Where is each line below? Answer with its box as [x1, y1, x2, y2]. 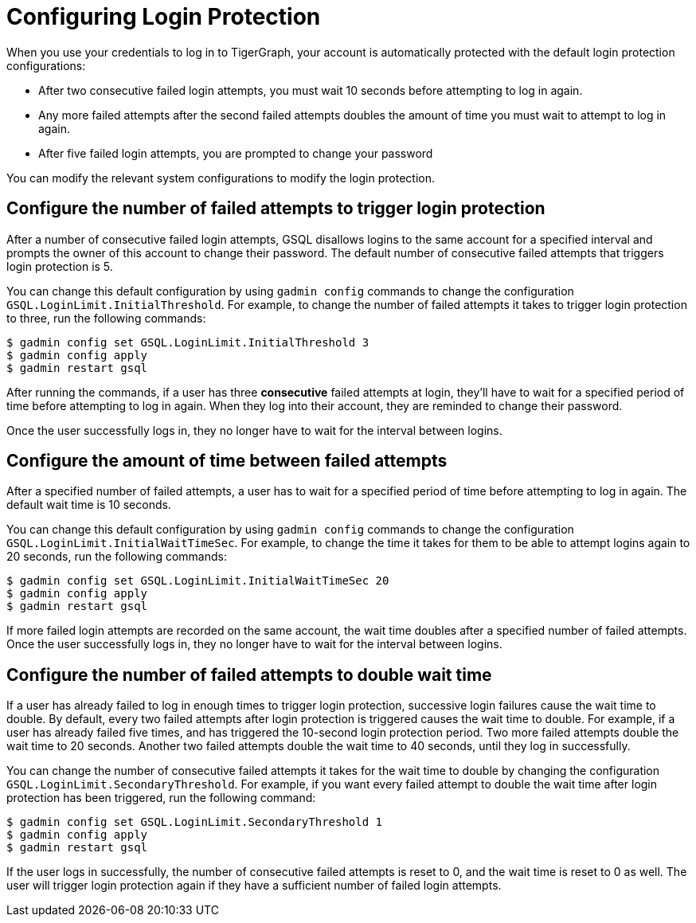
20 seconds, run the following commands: [6, 549, 227, 564]
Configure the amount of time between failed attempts [6, 451, 448, 471]
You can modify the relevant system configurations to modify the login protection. [6, 170, 435, 185]
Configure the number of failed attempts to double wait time [6, 664, 492, 685]
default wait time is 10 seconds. [6, 498, 171, 512]
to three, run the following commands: [6, 311, 206, 325]
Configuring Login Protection [6, 3, 321, 30]
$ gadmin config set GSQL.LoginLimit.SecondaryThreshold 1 [6, 815, 383, 829]
